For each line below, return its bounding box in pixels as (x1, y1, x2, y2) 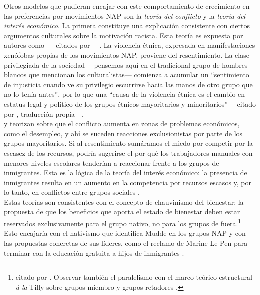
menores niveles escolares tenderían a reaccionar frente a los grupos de (4, 157, 219, 168)
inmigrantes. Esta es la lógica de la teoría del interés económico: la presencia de (4, 167, 247, 178)
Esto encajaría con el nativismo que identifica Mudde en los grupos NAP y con (4, 228, 246, 238)
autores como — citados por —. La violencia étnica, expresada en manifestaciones (4, 40, 255, 50)
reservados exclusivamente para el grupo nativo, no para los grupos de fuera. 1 (4, 217, 241, 228)
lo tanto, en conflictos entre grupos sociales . (4, 187, 140, 197)
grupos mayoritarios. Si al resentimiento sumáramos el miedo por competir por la (4, 138, 253, 148)
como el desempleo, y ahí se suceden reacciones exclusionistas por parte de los (4, 128, 243, 138)
